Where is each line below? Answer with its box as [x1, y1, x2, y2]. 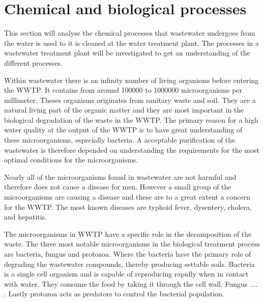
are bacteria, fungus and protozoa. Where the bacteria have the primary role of [4, 249, 251, 259]
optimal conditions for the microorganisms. [4, 154, 138, 165]
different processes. [4, 57, 63, 68]
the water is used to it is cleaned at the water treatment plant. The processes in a [4, 37, 259, 48]
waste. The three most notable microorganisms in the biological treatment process [4, 238, 260, 249]
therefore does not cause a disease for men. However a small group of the [4, 181, 231, 192]
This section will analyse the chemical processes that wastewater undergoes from [4, 28, 255, 38]
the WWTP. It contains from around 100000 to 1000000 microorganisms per [4, 85, 243, 95]
